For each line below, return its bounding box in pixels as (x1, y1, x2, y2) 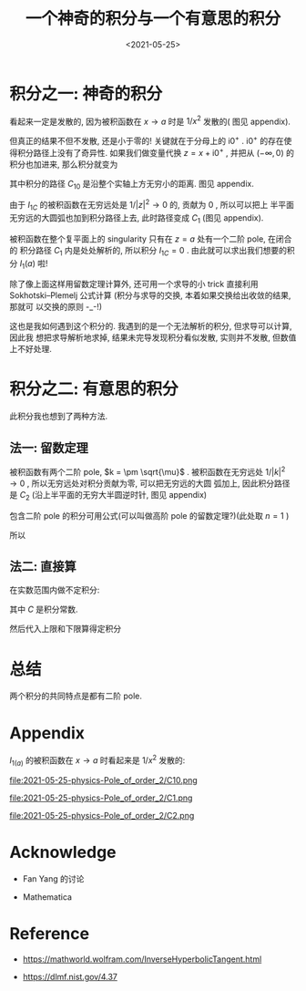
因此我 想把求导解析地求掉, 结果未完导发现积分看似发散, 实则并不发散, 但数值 (9, 332, 297, 343)
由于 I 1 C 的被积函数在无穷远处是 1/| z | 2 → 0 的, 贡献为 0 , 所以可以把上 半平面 (9, 198, 294, 212)
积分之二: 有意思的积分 (9, 379, 178, 399)
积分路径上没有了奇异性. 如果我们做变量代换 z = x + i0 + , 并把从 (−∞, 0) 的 (16, 146, 294, 158)
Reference (9, 923, 89, 944)
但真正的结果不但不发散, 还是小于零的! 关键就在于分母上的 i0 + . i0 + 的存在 (9, 134, 284, 146)
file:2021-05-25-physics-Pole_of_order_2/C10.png (9, 774, 198, 785)
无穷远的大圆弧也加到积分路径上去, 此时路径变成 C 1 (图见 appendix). (9, 212, 264, 225)
